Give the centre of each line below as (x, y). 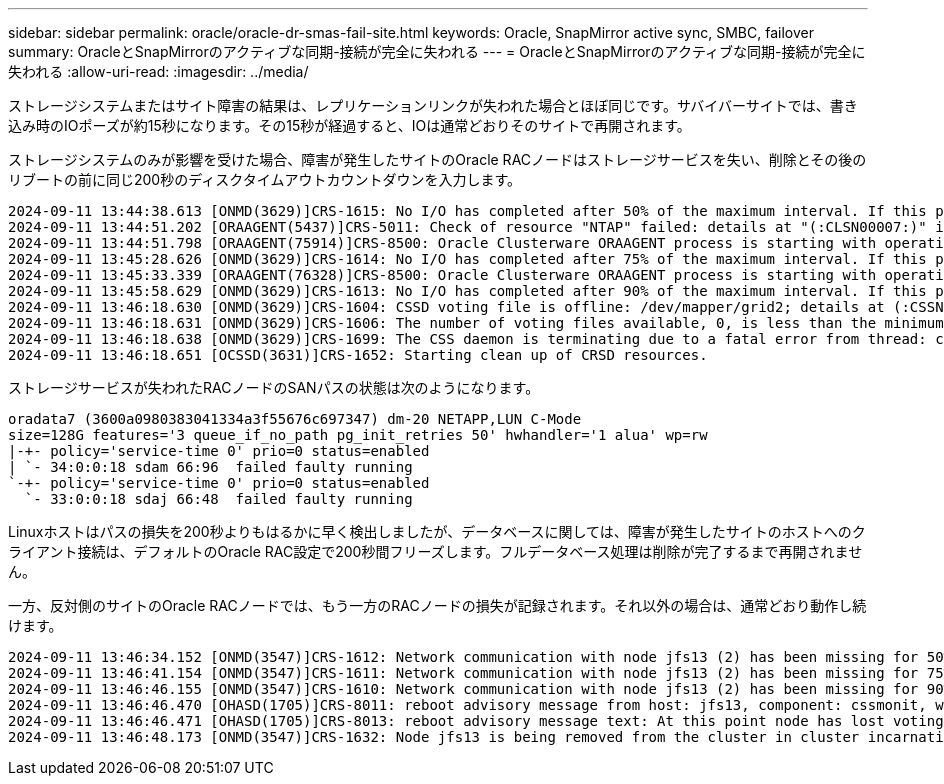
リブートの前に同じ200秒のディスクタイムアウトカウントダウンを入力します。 (264, 179)
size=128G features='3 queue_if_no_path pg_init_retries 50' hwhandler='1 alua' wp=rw (358, 435)
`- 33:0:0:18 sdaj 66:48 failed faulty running (218, 499)
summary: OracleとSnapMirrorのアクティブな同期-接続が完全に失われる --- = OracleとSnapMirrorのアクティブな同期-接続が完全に (437, 51)
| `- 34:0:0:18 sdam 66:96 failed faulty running (210, 467)
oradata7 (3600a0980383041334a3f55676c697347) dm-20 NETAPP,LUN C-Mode (295, 419)
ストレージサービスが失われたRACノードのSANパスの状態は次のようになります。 (274, 387)
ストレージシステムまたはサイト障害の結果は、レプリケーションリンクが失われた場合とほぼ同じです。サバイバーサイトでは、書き (433, 105)
